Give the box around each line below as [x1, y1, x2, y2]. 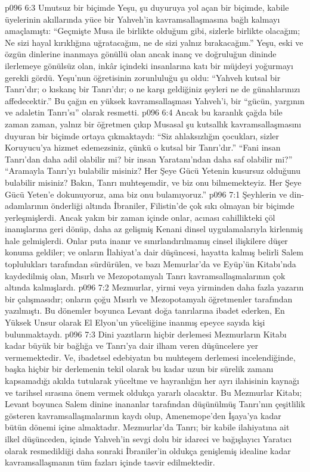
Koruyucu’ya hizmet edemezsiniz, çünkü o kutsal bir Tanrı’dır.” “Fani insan [5, 141, 281, 154]
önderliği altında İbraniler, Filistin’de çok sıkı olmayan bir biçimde [51, 199, 294, 212]
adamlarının [5, 199, 49, 212]
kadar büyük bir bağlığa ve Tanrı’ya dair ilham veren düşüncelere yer [5, 339, 259, 352]
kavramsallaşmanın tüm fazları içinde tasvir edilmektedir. [5, 456, 215, 468]
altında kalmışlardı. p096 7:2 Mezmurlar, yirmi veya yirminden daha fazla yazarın [5, 281, 304, 293]
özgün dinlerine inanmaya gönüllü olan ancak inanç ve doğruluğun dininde [5, 48, 277, 60]
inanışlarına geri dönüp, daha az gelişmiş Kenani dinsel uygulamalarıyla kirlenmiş [5, 223, 303, 235]
